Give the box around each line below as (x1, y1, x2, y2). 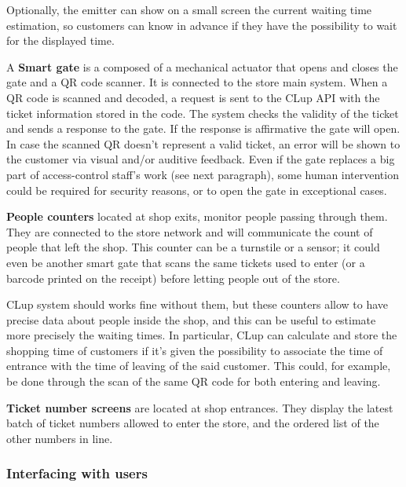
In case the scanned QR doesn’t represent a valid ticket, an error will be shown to (6, 135, 401, 152)
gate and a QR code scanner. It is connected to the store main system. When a (6, 74, 388, 90)
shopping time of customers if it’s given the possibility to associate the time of (6, 342, 383, 358)
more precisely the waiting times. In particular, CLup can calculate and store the (6, 327, 397, 343)
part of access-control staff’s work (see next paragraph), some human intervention (6, 166, 399, 182)
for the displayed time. (6, 32, 115, 49)
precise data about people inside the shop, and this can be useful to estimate (6, 311, 376, 328)
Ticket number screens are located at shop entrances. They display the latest (6, 399, 393, 416)
